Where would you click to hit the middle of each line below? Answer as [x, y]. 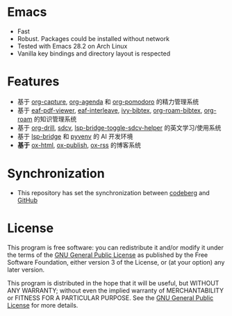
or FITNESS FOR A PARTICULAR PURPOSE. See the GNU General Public [110, 298]
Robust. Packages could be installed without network [93, 38]
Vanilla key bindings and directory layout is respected [94, 53]
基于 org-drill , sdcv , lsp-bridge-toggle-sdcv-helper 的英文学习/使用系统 [119, 127]
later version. [26, 269]
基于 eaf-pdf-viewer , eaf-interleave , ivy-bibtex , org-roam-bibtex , [110, 110]
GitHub [27, 200]
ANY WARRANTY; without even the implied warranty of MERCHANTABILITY [116, 290]
